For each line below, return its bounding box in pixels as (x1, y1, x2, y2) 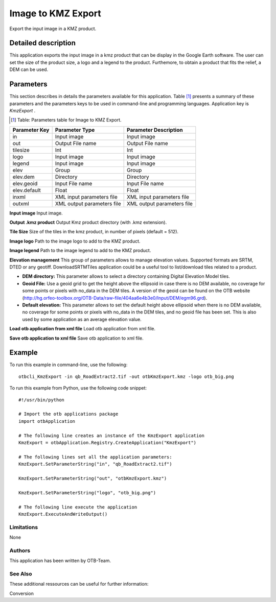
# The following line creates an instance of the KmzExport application (18, 432, 204, 439)
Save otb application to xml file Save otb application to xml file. (9, 335, 144, 341)
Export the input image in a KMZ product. (9, 26, 97, 32)
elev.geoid (12, 180, 38, 187)
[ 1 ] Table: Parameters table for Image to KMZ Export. (11, 117, 122, 123)
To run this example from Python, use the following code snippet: (9, 385, 147, 391)
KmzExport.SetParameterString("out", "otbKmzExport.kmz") (18, 475, 167, 481)
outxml (12, 200, 29, 207)
